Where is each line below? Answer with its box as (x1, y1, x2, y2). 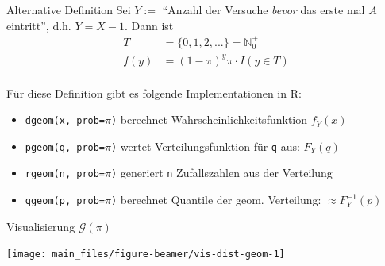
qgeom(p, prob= (25, 195, 106, 207)
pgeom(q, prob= (25, 141, 106, 153)
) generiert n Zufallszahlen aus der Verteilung (111, 164, 333, 181)
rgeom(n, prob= (25, 168, 106, 180)
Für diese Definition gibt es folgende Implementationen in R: (6, 84, 302, 101)
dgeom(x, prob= (25, 115, 106, 127)
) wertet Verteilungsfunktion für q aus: (111, 137, 300, 154)
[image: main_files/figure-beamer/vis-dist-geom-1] (6, 249, 285, 260)
